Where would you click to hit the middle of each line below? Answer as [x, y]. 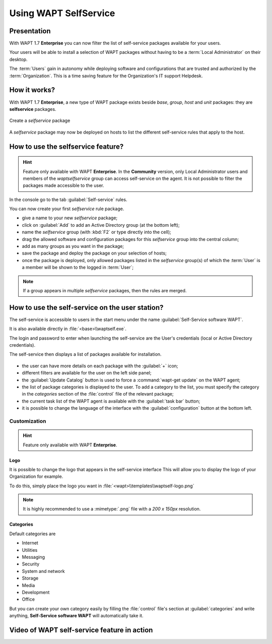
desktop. [18, 59]
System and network [43, 571]
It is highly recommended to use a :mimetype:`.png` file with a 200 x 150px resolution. [112, 509]
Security [31, 564]
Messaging [33, 557]
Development [36, 592]
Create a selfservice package [40, 120]
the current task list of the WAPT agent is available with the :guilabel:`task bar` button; [111, 401]
